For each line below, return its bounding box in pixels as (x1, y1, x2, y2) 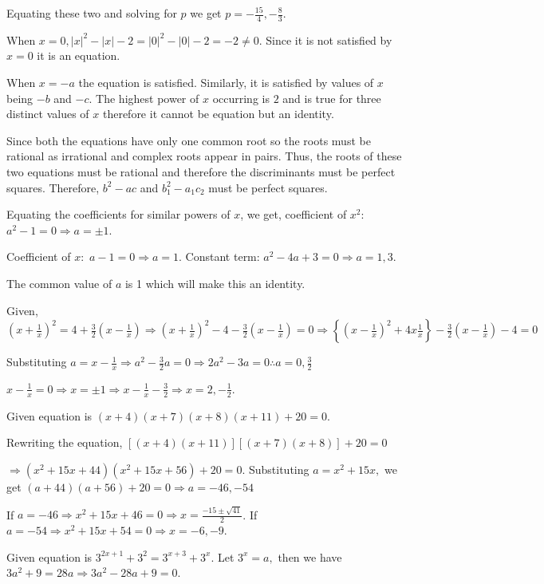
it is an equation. (37, 47, 120, 64)
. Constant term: (179, 248, 260, 265)
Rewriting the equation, (6, 434, 123, 451)
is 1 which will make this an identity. (124, 274, 306, 291)
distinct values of (6, 105, 89, 122)
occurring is (212, 89, 270, 106)
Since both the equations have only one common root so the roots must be (6, 132, 371, 148)
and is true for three (282, 89, 381, 106)
